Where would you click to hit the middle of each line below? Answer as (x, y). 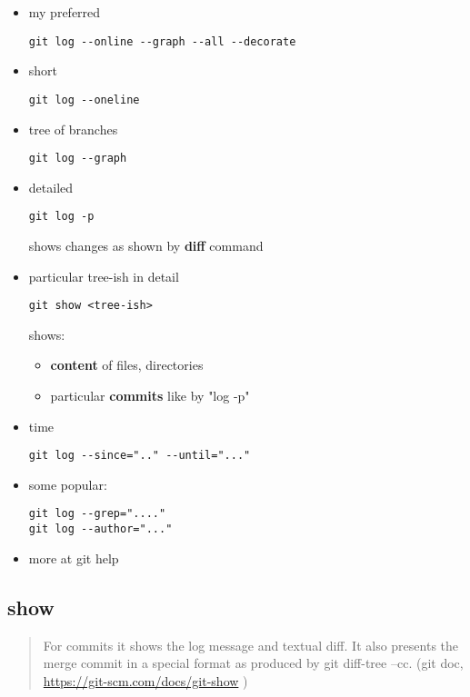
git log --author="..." (100, 529)
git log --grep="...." (97, 514)
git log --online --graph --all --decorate (162, 41)
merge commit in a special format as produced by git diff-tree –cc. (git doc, (253, 663)
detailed (51, 187)
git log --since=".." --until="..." (140, 456)
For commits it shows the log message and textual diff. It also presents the (250, 645)
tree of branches (73, 129)
